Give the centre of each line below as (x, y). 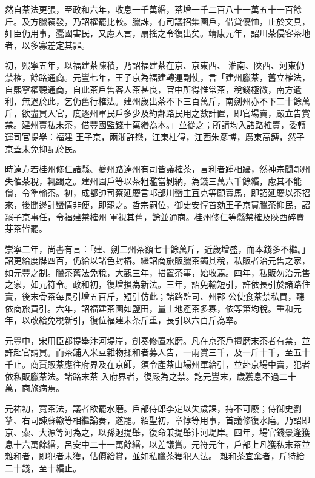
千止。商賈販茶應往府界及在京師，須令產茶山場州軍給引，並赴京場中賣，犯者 (157, 364)
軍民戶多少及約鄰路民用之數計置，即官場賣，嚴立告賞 (204, 113)
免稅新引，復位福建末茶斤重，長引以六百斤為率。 (144, 320)
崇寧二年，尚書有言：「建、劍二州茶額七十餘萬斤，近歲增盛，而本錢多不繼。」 (157, 248)
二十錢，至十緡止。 (43, 467)
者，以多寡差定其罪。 (47, 45)
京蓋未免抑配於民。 (43, 148)
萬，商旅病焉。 (35, 388)
